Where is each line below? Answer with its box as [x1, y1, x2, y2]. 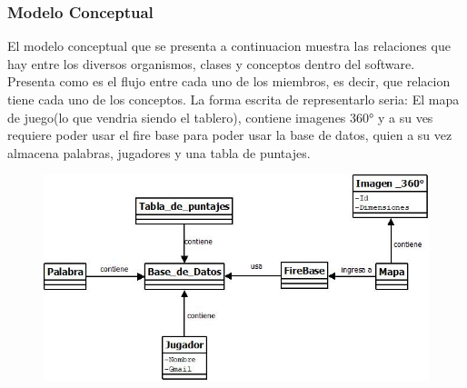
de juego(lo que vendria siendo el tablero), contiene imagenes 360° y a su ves [7, 107, 433, 126]
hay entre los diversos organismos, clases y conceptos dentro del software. [7, 54, 415, 73]
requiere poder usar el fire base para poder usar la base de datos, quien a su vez [7, 125, 452, 144]
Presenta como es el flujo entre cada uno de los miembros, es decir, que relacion [7, 72, 451, 91]
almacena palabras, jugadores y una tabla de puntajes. [7, 143, 311, 162]
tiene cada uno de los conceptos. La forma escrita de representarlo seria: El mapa [7, 90, 460, 108]
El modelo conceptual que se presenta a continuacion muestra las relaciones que [7, 36, 451, 55]
